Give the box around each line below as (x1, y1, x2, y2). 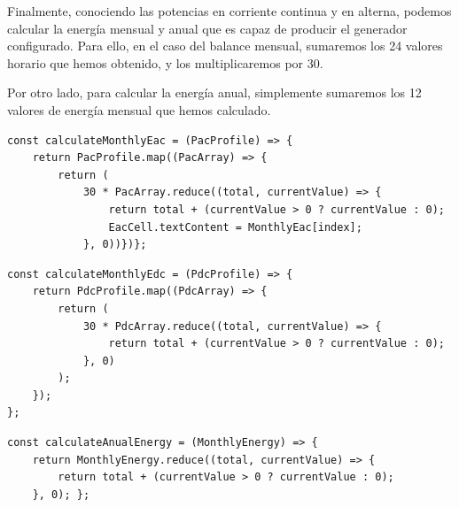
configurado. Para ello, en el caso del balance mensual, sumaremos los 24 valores (7, 36, 443, 55)
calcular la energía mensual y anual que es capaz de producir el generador (7, 19, 408, 37)
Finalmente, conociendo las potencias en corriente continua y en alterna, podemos (7, 2, 452, 19)
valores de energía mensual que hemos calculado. (7, 100, 271, 119)
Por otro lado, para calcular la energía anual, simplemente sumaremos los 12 (7, 83, 422, 102)
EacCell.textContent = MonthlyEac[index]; (108, 220, 362, 234)
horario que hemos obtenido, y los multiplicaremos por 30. (7, 53, 323, 72)
